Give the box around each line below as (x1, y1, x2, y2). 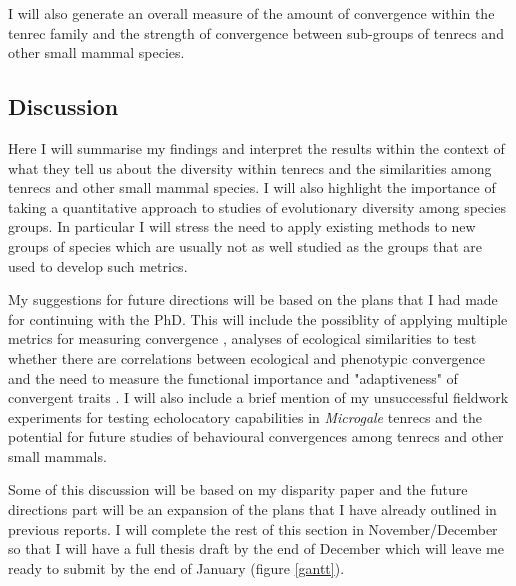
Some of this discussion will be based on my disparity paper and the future (8, 479, 468, 500)
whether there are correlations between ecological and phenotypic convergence (8, 347, 486, 368)
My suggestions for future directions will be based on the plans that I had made (8, 289, 498, 310)
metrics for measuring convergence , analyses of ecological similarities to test (8, 328, 477, 349)
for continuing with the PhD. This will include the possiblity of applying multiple (8, 308, 508, 329)
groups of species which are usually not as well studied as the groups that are (8, 235, 483, 256)
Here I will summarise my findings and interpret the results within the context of (8, 137, 505, 158)
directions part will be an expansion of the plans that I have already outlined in (8, 499, 497, 520)
